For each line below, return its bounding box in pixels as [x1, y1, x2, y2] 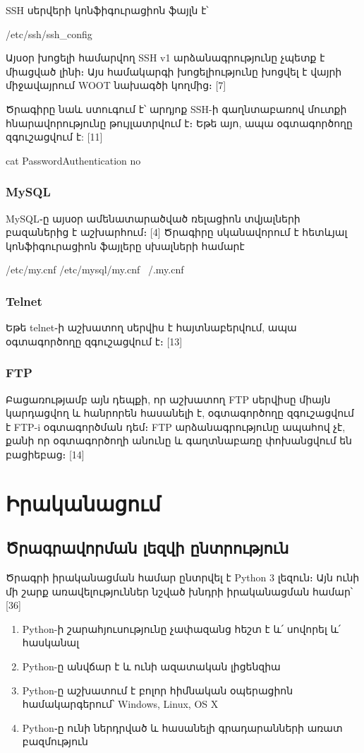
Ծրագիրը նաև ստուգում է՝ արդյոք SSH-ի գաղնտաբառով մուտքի [6, 101, 347, 116]
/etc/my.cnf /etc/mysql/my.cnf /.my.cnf [6, 262, 184, 277]
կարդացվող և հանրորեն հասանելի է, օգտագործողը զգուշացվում [6, 405, 354, 420]
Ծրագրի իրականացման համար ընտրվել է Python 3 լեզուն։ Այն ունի [6, 570, 360, 585]
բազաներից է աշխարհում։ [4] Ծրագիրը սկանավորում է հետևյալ [6, 225, 348, 239]
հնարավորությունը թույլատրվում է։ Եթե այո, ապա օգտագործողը [6, 115, 353, 130]
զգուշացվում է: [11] [6, 129, 103, 144]
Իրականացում [6, 488, 161, 517]
